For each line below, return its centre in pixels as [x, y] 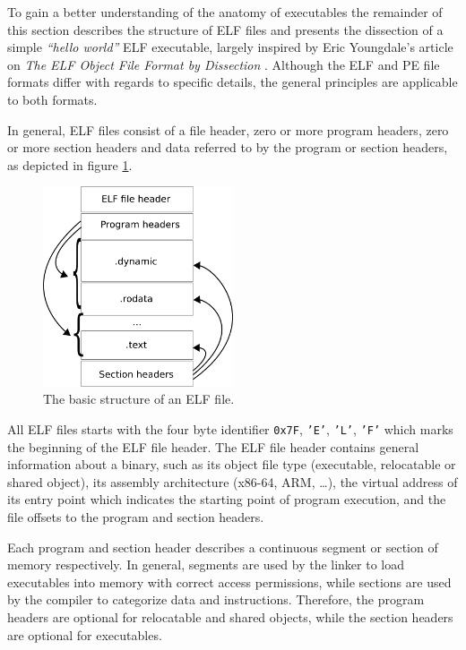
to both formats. [52, 99]
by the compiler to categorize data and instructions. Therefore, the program [216, 599]
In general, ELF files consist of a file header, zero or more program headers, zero [228, 129]
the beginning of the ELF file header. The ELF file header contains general [213, 446]
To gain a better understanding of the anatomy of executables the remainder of [225, 12]
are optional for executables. [85, 634]
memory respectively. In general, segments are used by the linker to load [206, 564]
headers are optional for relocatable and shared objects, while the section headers [230, 616]
